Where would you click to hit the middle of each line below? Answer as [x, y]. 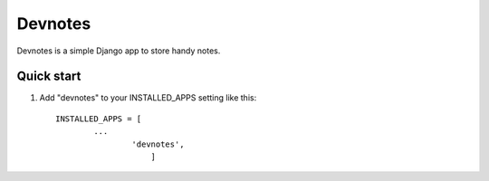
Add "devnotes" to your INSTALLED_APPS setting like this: [148, 98]
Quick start [49, 76]
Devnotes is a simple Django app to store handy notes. [119, 51]
